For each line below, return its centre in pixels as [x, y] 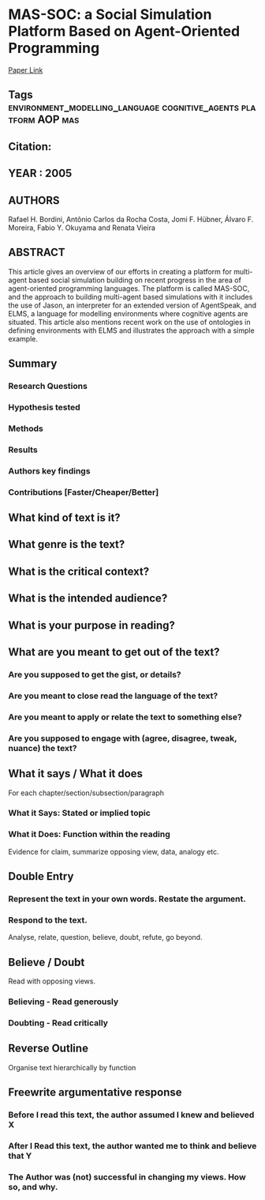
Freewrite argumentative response [95, 1092]
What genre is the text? [67, 544]
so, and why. [33, 1187]
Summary [33, 364]
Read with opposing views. [52, 981]
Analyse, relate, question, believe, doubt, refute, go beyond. [105, 938]
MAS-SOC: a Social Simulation [110, 15]
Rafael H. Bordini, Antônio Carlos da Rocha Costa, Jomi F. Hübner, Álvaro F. [131, 219]
